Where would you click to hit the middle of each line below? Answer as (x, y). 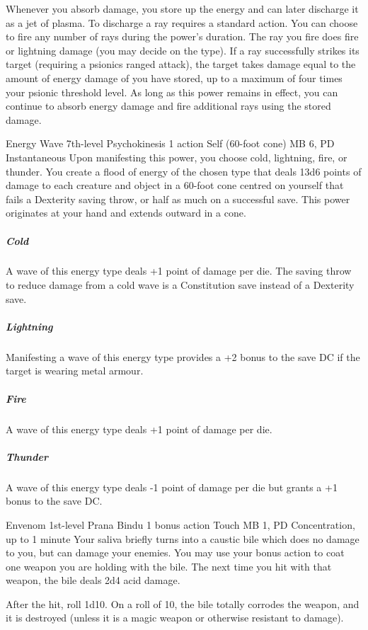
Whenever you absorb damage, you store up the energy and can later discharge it (182, 8)
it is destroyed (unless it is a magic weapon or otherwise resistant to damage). (175, 618)
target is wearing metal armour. (75, 371)
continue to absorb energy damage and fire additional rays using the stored (168, 106)
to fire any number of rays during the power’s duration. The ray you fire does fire (182, 36)
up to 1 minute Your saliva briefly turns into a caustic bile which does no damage (183, 538)
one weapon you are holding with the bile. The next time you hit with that (169, 566)
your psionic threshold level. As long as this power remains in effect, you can (172, 92)
